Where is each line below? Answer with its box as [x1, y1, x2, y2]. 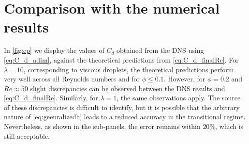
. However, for [163, 74, 205, 84]
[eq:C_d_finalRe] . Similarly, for [4, 93, 98, 103]
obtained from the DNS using [117, 45, 204, 55]
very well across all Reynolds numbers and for [4, 74, 140, 84]
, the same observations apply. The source [117, 93, 241, 103]
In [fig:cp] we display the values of [4, 45, 104, 55]
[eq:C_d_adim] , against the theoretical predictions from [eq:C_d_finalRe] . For [4, 54, 239, 64]
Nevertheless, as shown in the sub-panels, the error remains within [4, 121, 201, 131]
